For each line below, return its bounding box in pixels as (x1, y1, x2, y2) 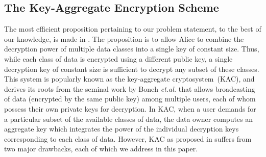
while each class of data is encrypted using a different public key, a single (4, 53, 233, 64)
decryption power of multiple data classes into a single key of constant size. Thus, (4, 43, 259, 54)
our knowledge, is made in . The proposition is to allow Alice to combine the (4, 33, 244, 44)
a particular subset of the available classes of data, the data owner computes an (4, 113, 253, 124)
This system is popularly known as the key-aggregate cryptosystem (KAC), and (4, 73, 255, 84)
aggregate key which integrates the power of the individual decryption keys (4, 123, 239, 134)
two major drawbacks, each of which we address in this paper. (4, 143, 198, 154)
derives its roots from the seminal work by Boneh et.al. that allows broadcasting (4, 83, 255, 94)
